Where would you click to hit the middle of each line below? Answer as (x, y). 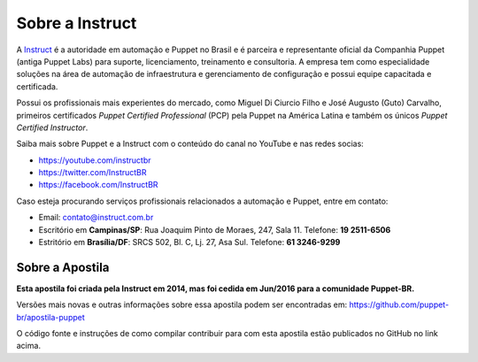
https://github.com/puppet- (399, 304)
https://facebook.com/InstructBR (98, 185)
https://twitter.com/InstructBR (93, 173)
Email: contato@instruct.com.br (96, 218)
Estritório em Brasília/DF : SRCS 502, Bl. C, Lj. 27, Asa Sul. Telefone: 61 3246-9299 (189, 243)
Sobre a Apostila (63, 267)
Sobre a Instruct (77, 23)
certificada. (37, 86)
